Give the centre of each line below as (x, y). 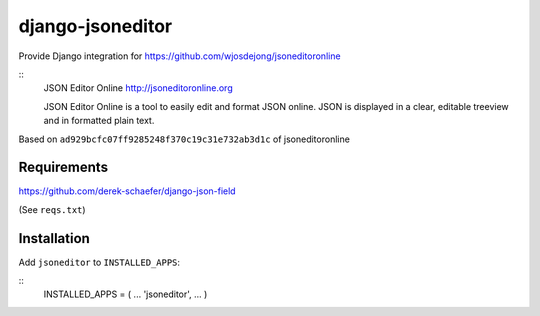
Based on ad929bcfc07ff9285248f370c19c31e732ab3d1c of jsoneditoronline (184, 139)
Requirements (63, 167)
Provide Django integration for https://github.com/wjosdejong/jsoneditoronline (179, 56)
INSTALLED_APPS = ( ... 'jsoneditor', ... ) (125, 294)
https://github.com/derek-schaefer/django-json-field (127, 191)
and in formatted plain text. (99, 121)
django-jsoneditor (95, 26)
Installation (54, 238)
